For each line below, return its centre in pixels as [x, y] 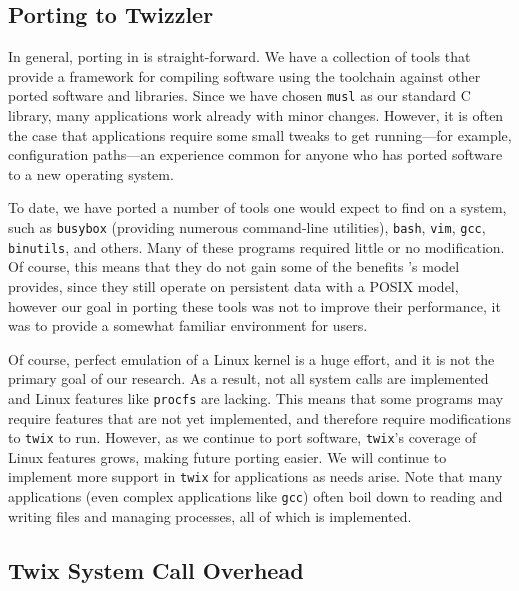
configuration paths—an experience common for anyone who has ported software [255, 154]
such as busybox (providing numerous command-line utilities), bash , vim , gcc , [247, 227]
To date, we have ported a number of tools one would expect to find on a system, [257, 207]
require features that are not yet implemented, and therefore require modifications [259, 417]
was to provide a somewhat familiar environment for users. [188, 325]
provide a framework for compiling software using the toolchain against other [244, 75]
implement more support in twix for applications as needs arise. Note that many [255, 476]
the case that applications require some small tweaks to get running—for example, [260, 134]
